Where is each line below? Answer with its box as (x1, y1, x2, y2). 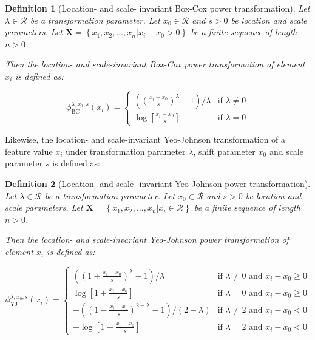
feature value (5, 144, 53, 157)
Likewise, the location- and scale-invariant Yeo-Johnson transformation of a (5, 133, 286, 146)
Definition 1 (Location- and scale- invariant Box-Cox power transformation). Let (5, 2, 310, 14)
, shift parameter (193, 144, 256, 157)
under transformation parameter (66, 144, 186, 157)
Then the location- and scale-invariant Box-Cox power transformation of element (5, 58, 305, 70)
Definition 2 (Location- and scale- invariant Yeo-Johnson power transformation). (5, 177, 311, 189)
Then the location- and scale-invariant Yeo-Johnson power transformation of (5, 233, 289, 246)
